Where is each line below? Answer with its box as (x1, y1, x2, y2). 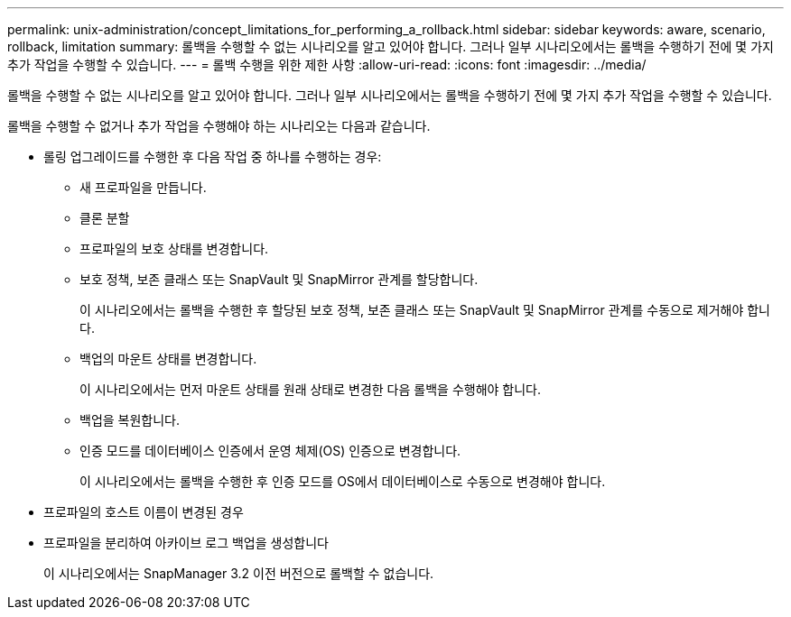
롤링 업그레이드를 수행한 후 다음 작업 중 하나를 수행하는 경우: (43, 149, 382, 164)
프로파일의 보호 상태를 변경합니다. (79, 241, 269, 256)
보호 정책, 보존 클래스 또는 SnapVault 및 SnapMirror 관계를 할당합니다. (79, 272, 479, 287)
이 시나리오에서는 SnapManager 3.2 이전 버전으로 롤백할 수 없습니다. (43, 566, 434, 581)
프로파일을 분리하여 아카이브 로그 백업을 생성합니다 (43, 535, 329, 550)
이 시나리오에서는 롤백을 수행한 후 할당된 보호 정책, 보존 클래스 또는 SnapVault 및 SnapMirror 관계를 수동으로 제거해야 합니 (79, 302, 770, 318)
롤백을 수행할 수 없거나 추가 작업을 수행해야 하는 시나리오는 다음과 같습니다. (7, 118, 431, 134)
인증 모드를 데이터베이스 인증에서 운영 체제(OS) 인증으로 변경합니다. (79, 443, 461, 458)
